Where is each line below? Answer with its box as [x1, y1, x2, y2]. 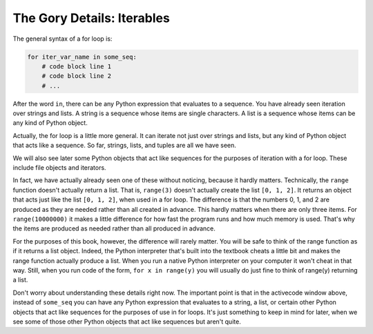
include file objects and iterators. [12, 164, 106, 172]
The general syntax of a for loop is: [12, 35, 113, 43]
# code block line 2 [41, 72, 112, 80]
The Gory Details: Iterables [12, 10, 171, 26]
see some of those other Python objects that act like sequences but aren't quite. [12, 317, 241, 326]
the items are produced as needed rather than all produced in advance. [12, 224, 216, 233]
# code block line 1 [41, 62, 112, 70]
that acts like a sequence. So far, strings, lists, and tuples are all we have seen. [12, 141, 236, 150]
